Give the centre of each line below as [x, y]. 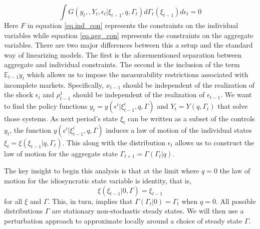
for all [13, 201]
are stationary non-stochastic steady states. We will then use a [148, 211]
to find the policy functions [46, 106]
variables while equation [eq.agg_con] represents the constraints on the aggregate [129, 35]
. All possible [236, 201]
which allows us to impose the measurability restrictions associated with [138, 74]
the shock [19, 94]
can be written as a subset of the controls [191, 119]
